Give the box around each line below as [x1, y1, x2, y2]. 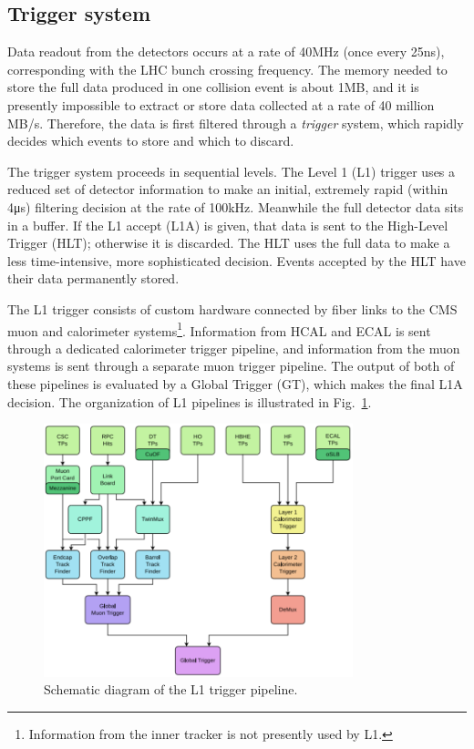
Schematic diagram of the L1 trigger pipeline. [44, 680, 298, 699]
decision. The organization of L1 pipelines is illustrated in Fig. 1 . [7, 392, 372, 411]
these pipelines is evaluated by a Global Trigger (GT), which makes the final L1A [7, 374, 463, 393]
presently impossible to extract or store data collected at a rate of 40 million [7, 95, 435, 114]
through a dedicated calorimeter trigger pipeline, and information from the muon [7, 338, 460, 357]
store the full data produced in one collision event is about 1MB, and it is [7, 77, 419, 97]
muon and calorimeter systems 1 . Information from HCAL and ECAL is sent [7, 318, 431, 340]
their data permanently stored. [7, 269, 180, 288]
